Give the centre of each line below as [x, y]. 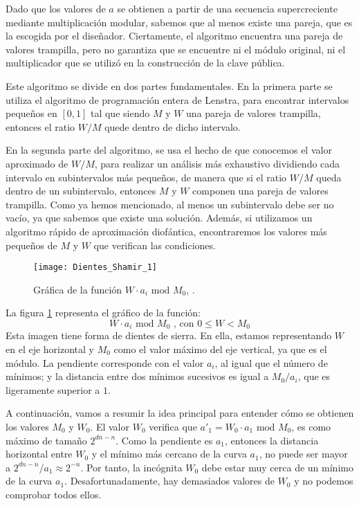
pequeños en [31, 113]
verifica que [173, 426]
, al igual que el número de [271, 362]
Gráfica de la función [78, 289]
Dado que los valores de [56, 8]
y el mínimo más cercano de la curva [169, 454]
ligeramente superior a [53, 389]
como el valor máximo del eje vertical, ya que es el [220, 349]
